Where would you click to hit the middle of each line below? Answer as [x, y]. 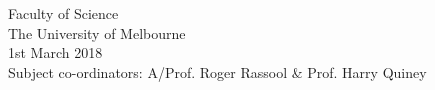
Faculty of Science [63, 13]
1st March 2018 [55, 52]
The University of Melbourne [97, 32]
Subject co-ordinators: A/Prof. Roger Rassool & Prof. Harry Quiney [217, 71]
